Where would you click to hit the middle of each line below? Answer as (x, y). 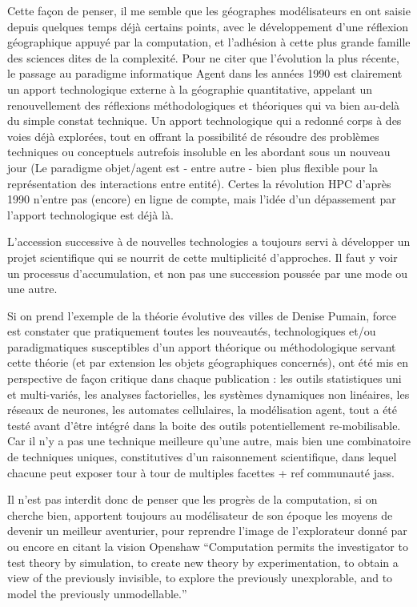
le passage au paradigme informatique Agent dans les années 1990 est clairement (205, 73)
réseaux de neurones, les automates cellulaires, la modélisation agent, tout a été (202, 410)
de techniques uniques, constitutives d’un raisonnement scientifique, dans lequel (202, 457)
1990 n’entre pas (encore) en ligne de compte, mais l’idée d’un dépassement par (202, 199)
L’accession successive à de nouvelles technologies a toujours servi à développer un (209, 241)
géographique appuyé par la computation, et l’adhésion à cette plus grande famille (209, 42)
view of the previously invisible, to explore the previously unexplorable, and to (200, 578)
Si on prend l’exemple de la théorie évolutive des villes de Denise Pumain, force (202, 315)
